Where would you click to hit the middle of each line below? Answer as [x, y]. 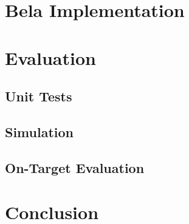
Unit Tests [39, 96]
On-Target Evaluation [75, 167]
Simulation [40, 131]
